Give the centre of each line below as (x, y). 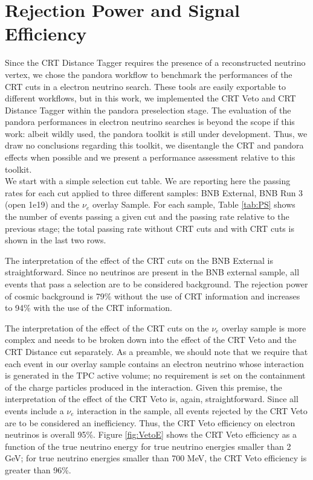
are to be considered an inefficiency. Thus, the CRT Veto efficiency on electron (150, 422)
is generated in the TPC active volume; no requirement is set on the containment (155, 375)
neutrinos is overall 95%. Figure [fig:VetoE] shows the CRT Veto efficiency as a (151, 434)
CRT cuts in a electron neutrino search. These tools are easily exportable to (146, 86)
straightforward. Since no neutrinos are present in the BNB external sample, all (152, 272)
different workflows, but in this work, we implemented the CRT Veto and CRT (150, 98)
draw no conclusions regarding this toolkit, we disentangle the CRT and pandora (154, 145)
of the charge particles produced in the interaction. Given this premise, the (144, 387)
